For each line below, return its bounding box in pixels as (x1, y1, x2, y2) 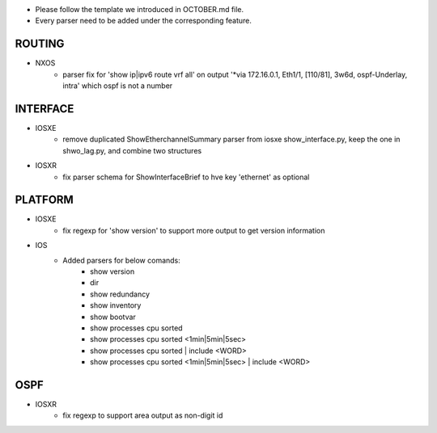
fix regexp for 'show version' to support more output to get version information (62, 225, 325, 235)
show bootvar (90, 312, 137, 322)
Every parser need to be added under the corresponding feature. (35, 16, 252, 26)
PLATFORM (15, 193, 74, 207)
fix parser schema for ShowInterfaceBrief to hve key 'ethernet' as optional (62, 172, 310, 182)
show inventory (90, 301, 142, 310)
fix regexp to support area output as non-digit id (62, 410, 223, 420)
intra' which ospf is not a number (62, 81, 173, 90)
